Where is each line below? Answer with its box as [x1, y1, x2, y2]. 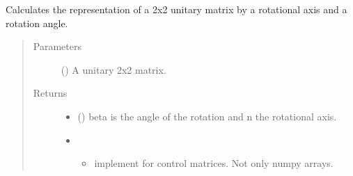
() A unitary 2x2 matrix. [61, 62, 166, 77]
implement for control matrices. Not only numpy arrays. [94, 156, 334, 170]
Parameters [33, 39, 81, 54]
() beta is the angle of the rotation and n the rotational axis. [77, 109, 337, 123]
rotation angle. [6, 15, 68, 30]
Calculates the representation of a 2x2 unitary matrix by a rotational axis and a [6, 2, 347, 16]
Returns [33, 86, 68, 100]
